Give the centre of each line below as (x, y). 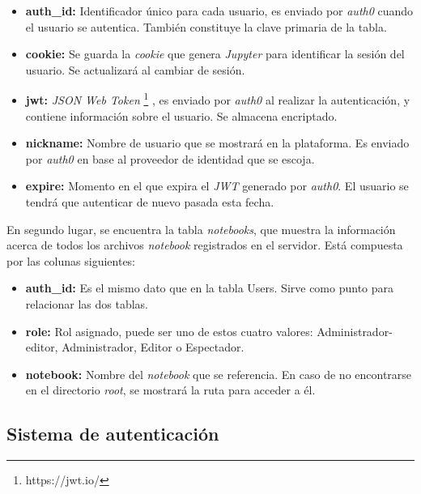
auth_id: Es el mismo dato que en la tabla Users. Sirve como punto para (210, 288)
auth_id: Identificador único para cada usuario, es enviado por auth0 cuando (219, 11)
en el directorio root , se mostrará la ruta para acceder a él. (170, 390)
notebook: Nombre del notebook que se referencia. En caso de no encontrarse (219, 374)
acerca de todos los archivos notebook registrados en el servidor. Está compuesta (205, 245)
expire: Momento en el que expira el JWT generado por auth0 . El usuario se (217, 186)
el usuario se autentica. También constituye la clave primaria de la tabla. (206, 26)
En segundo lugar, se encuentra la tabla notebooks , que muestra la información (201, 229)
